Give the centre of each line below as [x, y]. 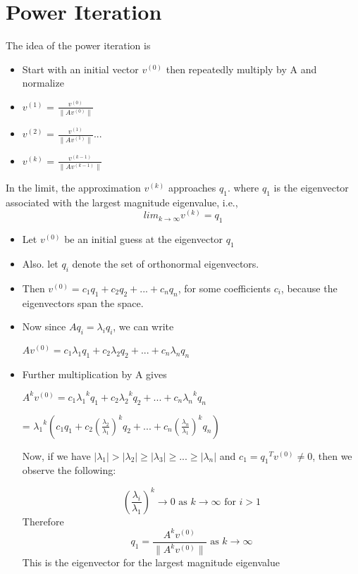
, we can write [143, 326]
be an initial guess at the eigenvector [144, 239]
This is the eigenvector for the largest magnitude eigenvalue [151, 562]
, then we [332, 455]
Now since [44, 326]
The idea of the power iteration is [78, 45]
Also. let [40, 263]
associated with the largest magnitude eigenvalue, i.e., [122, 202]
